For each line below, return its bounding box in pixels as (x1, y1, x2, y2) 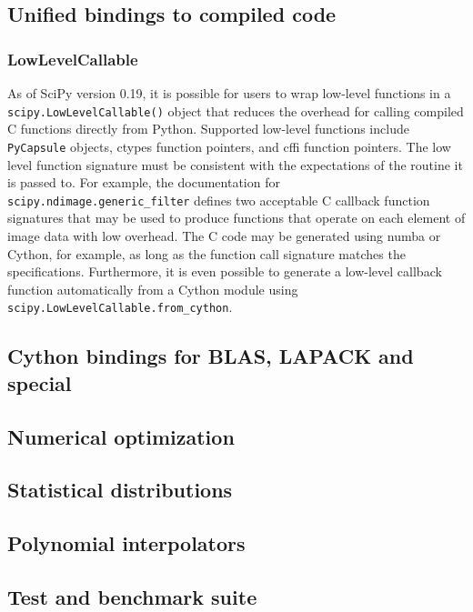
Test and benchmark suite (7, 582, 257, 610)
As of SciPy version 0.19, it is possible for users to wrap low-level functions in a (7, 84, 451, 102)
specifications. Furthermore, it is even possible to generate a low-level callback (7, 262, 442, 281)
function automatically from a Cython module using (7, 279, 298, 298)
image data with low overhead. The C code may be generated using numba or (7, 226, 441, 245)
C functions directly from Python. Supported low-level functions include (7, 119, 409, 138)
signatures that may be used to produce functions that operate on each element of (7, 208, 466, 227)
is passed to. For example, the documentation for (7, 173, 280, 192)
